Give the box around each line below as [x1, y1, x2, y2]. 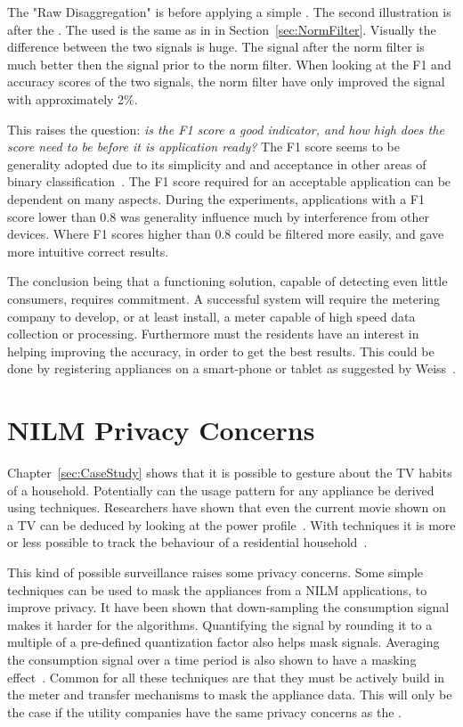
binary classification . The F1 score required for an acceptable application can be [7, 172, 451, 191]
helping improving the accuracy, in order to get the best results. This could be [7, 341, 435, 360]
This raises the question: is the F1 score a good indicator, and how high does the [7, 119, 444, 138]
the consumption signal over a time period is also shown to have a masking [7, 649, 417, 668]
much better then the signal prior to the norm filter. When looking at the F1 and [7, 54, 451, 73]
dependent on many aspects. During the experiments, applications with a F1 [7, 189, 426, 208]
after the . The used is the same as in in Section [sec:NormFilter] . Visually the [7, 20, 436, 38]
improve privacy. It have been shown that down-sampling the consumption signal [7, 598, 450, 617]
